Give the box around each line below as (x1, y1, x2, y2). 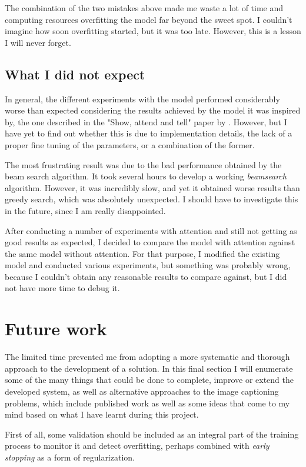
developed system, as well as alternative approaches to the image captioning (5, 385, 279, 397)
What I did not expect (5, 65, 145, 83)
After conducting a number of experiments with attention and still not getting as (5, 224, 297, 236)
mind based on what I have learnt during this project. (5, 408, 199, 421)
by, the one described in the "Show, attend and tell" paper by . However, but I (5, 115, 287, 128)
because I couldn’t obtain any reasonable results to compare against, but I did (5, 270, 287, 282)
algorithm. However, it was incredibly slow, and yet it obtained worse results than (5, 181, 300, 194)
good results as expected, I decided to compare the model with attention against (5, 236, 295, 248)
